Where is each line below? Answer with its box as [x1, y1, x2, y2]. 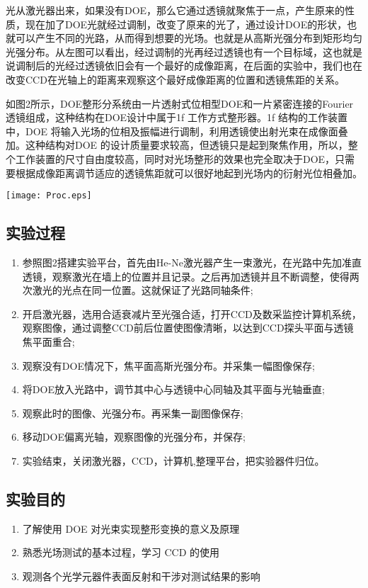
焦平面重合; [22, 334, 75, 349]
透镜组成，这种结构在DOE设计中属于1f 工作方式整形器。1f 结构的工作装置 [6, 110, 348, 125]
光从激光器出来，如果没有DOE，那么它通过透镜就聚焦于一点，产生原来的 [6, 3, 345, 17]
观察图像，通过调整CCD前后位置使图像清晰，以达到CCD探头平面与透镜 [22, 320, 354, 335]
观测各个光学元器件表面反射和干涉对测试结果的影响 [22, 568, 260, 583]
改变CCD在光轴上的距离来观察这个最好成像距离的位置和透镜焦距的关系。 [6, 72, 345, 86]
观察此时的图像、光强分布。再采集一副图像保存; [22, 405, 243, 420]
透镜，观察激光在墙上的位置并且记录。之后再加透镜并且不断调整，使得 [22, 268, 350, 283]
